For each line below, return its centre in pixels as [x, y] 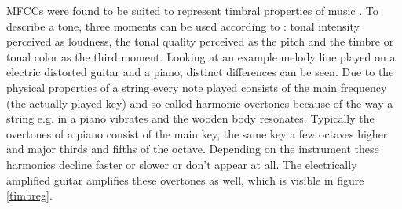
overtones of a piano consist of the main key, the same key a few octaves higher [197, 133]
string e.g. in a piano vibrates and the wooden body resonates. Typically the [190, 118]
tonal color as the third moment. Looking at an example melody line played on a [201, 56]
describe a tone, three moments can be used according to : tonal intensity [183, 26]
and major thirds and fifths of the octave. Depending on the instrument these [193, 149]
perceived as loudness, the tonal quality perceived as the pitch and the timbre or [200, 41]
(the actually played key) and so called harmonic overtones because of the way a [200, 103]
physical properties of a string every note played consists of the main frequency [197, 87]
